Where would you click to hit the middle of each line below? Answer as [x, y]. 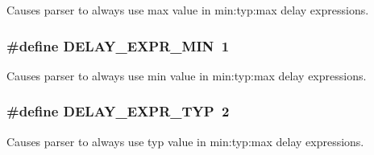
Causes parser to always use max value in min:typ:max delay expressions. [188, 10]
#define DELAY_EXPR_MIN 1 [118, 45]
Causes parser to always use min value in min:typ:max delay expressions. [187, 75]
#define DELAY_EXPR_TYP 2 [118, 111]
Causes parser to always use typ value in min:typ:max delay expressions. [185, 141]
